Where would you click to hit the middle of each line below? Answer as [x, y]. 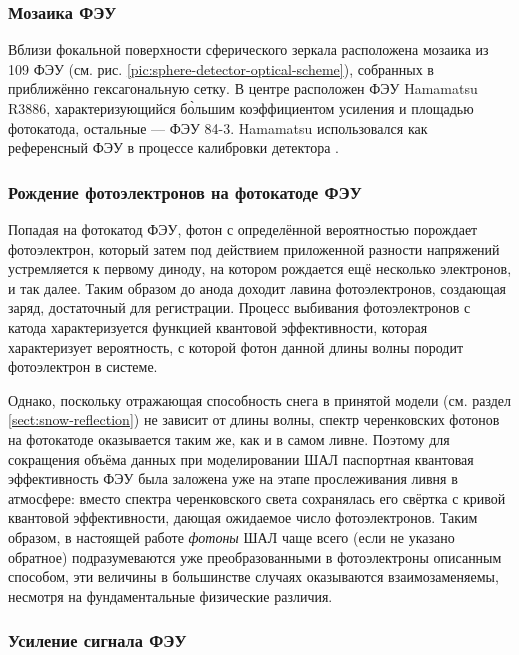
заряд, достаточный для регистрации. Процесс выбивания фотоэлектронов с [239, 307]
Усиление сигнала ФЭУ [97, 640]
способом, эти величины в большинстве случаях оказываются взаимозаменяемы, [253, 576]
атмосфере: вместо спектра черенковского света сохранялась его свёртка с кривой [257, 497]
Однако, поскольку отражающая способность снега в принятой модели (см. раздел [260, 399]
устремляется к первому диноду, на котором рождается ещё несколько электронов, [260, 268]
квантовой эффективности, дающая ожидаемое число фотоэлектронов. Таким [243, 517]
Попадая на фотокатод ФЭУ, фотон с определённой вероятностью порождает [243, 229]
